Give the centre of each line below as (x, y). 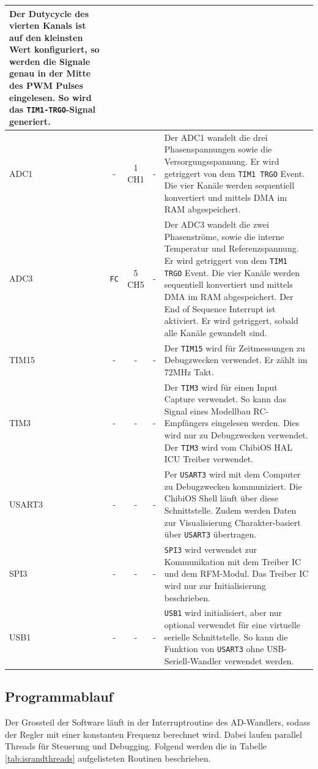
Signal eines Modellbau (207, 411)
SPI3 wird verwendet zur (211, 550)
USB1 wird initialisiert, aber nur (223, 613)
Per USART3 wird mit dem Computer (232, 474)
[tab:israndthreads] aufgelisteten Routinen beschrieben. (108, 758)
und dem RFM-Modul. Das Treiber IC (236, 573)
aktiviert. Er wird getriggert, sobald (231, 321)
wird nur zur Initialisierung (215, 585)
